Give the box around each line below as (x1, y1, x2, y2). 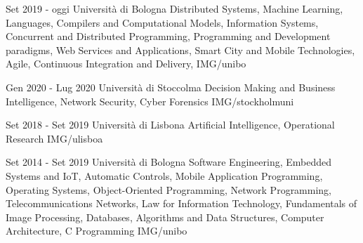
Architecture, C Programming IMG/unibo (6, 223, 187, 238)
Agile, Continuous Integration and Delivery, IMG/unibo (6, 56, 246, 71)
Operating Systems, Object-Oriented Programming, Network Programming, (6, 182, 332, 197)
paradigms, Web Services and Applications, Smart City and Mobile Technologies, (6, 42, 355, 57)
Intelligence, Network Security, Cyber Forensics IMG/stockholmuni (6, 93, 294, 108)
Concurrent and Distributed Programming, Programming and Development (6, 29, 331, 44)
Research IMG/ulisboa (6, 131, 103, 145)
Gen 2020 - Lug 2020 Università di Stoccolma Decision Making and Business (6, 79, 336, 94)
